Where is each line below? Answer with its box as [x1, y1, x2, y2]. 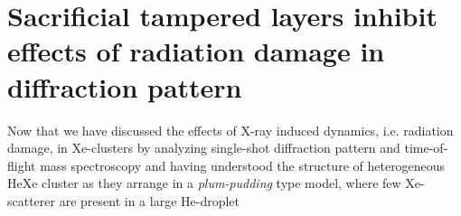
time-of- [404, 138, 448, 157]
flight [7, 155, 36, 174]
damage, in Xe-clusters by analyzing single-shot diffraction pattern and [7, 138, 400, 157]
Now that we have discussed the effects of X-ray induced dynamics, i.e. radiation [7, 120, 454, 139]
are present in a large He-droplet [59, 191, 240, 210]
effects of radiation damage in [7, 33, 385, 70]
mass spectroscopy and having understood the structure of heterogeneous [40, 155, 446, 174]
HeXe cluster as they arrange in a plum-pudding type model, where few [7, 174, 401, 193]
